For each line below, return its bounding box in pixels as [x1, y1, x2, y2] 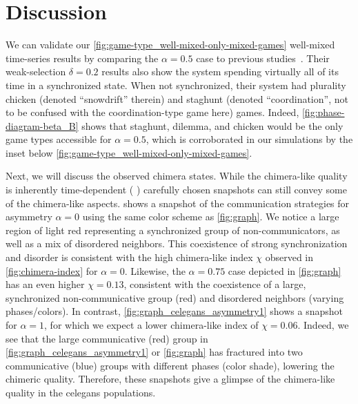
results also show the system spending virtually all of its [101, 64, 339, 79]
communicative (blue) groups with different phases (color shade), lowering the [6, 358, 335, 372]
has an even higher [6, 277, 85, 291]
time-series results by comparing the [6, 50, 159, 65]
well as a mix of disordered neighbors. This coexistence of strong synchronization [6, 236, 348, 251]
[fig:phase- [301, 105, 345, 119]
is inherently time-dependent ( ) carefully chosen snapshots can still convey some [6, 182, 347, 197]
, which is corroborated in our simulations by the [146, 132, 353, 146]
